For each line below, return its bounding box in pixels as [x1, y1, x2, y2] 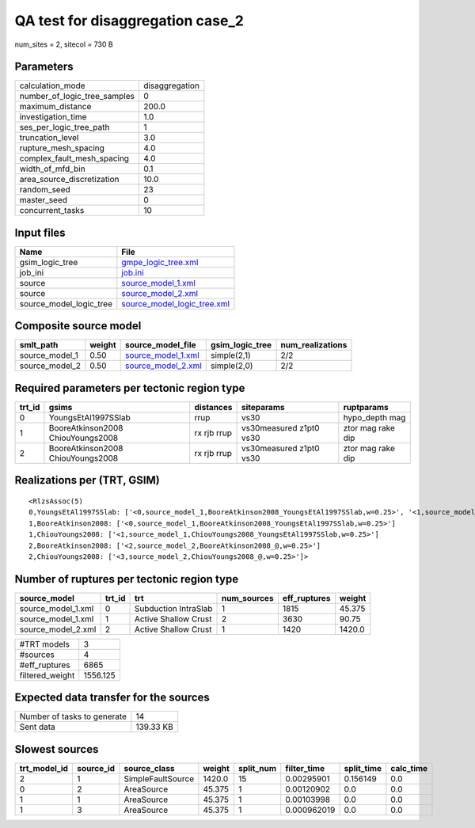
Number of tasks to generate [19, 711, 127, 722]
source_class [123, 762, 175, 773]
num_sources [221, 592, 274, 603]
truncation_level [19, 132, 79, 143]
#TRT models [19, 638, 70, 649]
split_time [344, 762, 382, 773]
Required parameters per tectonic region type [14, 381, 245, 395]
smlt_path [19, 340, 59, 351]
